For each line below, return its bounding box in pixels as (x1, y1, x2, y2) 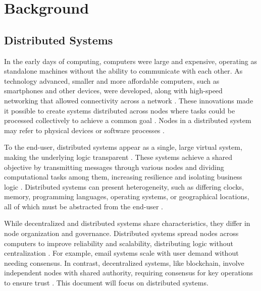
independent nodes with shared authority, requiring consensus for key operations (4, 267, 253, 278)
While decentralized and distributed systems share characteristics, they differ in (4, 218, 250, 228)
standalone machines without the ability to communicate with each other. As (4, 66, 243, 76)
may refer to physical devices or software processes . (4, 125, 165, 135)
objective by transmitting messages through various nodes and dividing (4, 161, 224, 172)
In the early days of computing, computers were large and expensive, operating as (4, 55, 257, 66)
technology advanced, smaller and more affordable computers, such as (4, 75, 220, 86)
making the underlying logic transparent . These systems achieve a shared (4, 151, 233, 162)
